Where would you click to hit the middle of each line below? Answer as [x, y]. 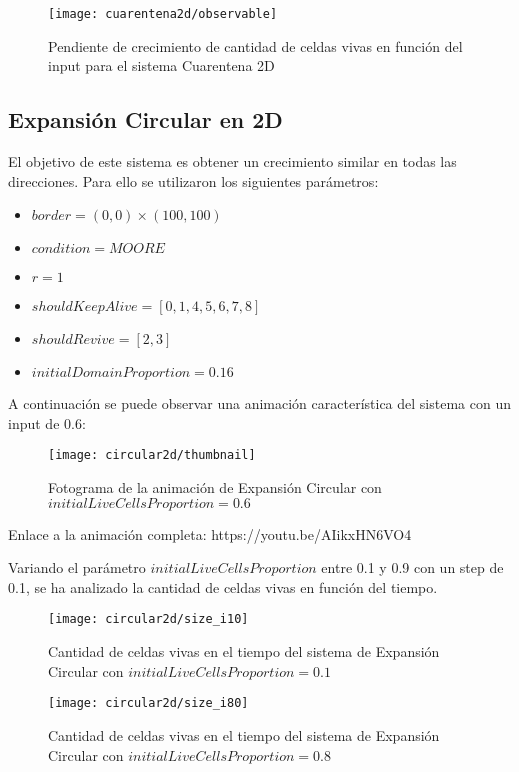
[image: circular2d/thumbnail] [152, 455]
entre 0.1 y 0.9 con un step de [412, 567]
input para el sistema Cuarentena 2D [161, 65]
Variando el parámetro [77, 567]
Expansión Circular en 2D [145, 119]
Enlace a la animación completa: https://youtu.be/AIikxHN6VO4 [210, 533]
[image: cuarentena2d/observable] [163, 14]
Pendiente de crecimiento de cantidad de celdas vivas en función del [255, 45]
